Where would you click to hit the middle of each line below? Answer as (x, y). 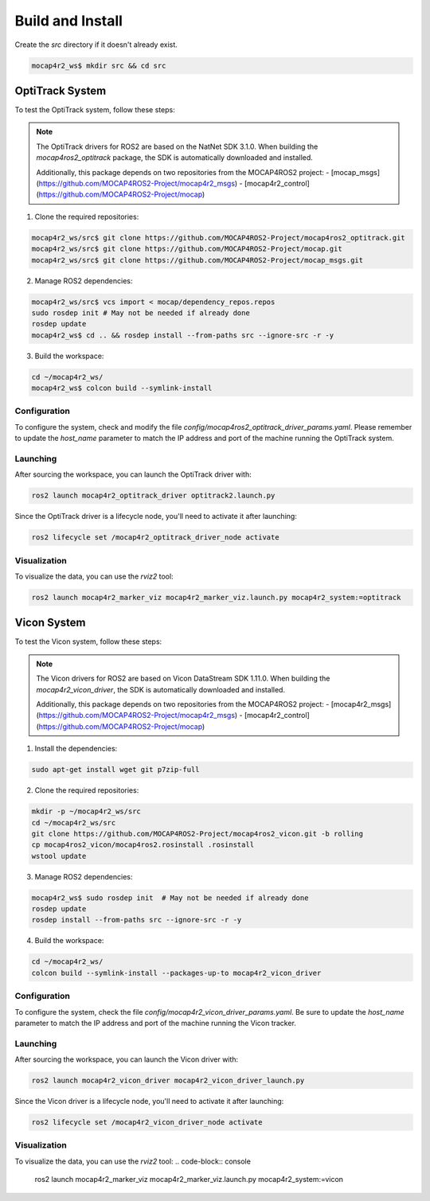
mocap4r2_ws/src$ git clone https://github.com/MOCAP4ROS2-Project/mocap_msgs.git (197, 260)
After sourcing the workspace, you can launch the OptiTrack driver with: (133, 474)
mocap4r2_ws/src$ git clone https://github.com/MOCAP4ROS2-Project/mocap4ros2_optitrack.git (218, 238)
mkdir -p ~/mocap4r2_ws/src (86, 811)
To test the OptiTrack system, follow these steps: (95, 110)
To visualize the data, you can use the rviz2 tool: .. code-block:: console (133, 1161)
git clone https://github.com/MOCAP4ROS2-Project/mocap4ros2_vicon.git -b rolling (197, 833)
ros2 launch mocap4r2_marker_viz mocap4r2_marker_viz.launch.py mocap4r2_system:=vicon (189, 1180)
